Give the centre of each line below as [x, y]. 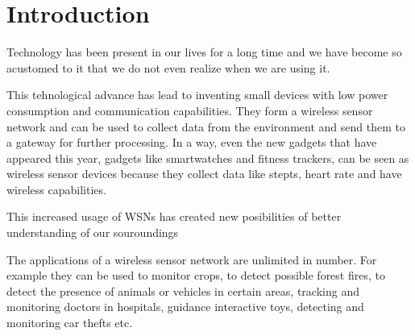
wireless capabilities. [56, 189]
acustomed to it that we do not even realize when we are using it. [168, 67]
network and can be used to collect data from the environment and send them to [206, 126]
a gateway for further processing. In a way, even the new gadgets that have [192, 142]
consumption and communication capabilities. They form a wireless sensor [190, 110]
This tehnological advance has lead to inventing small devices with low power [197, 95]
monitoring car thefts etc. [70, 323]
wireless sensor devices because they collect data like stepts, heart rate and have [204, 174]
